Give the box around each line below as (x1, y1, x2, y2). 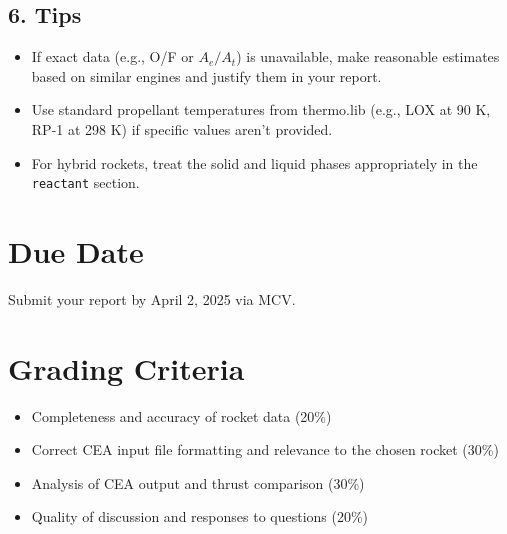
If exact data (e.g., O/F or (31, 46, 194, 67)
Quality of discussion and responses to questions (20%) (31, 506, 369, 527)
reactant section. (31, 172, 140, 193)
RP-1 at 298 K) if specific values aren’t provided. (31, 118, 333, 139)
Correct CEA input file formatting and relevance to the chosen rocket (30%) (31, 439, 499, 460)
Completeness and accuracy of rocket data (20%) (31, 405, 332, 426)
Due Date (8, 231, 144, 272)
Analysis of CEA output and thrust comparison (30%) (31, 472, 365, 493)
